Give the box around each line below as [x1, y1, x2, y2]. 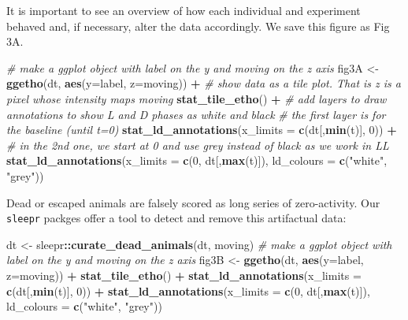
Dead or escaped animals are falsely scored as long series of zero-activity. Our [6, 194, 380, 210]
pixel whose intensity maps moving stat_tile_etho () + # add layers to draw [6, 90, 387, 106]
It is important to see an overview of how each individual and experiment [6, 2, 361, 18]
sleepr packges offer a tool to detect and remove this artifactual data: [6, 210, 347, 226]
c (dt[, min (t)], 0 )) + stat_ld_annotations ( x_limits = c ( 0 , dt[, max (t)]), [6, 282, 370, 299]
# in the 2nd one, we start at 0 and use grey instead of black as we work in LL [6, 136, 389, 153]
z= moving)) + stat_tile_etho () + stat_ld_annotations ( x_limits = [6, 266, 362, 283]
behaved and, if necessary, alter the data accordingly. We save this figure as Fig [6, 17, 390, 34]
